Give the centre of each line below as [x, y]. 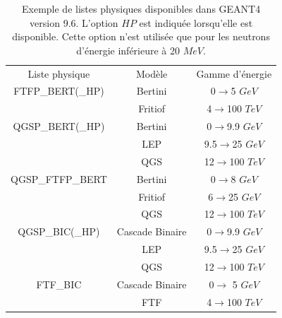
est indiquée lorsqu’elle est [196, 22]
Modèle [152, 73]
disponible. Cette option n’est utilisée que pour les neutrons [141, 36]
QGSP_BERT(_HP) [59, 126]
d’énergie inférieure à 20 [128, 50]
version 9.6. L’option [74, 22]
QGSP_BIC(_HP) [59, 231]
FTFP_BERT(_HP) [59, 91]
